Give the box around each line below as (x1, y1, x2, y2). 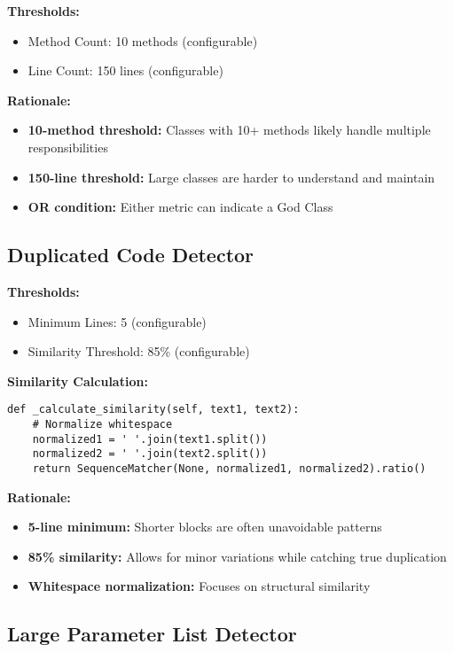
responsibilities (27, 137, 108, 156)
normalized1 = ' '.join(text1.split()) (32, 432, 268, 446)
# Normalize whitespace (32, 417, 173, 431)
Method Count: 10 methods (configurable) (27, 31, 258, 50)
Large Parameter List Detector (7, 620, 297, 648)
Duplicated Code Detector (7, 241, 254, 268)
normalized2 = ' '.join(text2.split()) (32, 447, 268, 461)
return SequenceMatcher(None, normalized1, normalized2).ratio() (32, 462, 427, 475)
